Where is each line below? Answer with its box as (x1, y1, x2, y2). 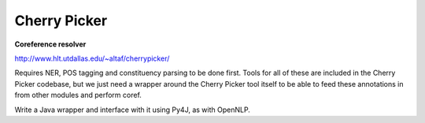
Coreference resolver (14, 39, 87, 49)
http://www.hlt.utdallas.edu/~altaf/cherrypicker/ (14, 54, 170, 63)
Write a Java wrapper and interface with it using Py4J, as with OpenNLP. (14, 105, 251, 114)
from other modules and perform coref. (14, 91, 142, 100)
